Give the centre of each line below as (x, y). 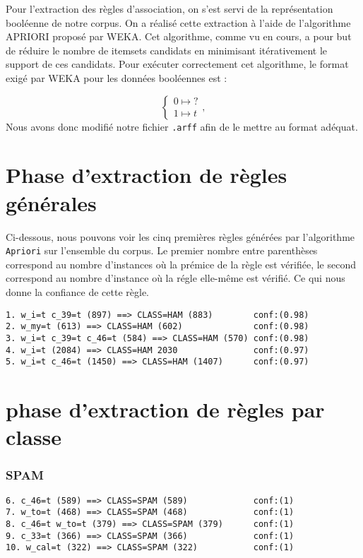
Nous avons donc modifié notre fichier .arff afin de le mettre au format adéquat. (182, 126)
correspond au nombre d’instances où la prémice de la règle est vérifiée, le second (181, 264)
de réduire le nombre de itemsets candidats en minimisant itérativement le (167, 50)
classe (34, 437)
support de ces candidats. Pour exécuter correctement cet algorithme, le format (177, 64)
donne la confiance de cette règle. (78, 291)
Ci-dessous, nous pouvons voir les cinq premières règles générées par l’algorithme (180, 236)
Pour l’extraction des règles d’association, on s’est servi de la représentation (169, 8)
